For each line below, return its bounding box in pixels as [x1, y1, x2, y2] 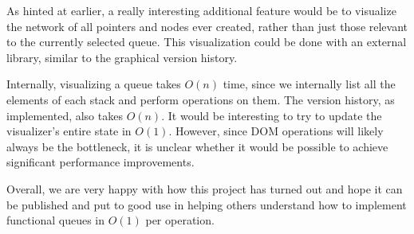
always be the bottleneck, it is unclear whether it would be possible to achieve [6, 138, 388, 154]
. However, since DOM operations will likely [168, 123, 384, 139]
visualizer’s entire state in [6, 123, 132, 139]
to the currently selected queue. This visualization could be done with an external [6, 33, 407, 50]
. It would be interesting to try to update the [161, 107, 382, 123]
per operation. [145, 212, 215, 228]
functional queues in [6, 212, 104, 228]
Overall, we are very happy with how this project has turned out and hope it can [6, 180, 403, 197]
